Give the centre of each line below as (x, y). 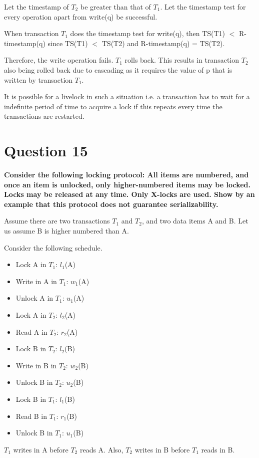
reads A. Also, (101, 449)
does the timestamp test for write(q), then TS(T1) (148, 33)
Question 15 (46, 151)
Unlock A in (34, 298)
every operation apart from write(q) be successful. (81, 16)
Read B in (31, 416)
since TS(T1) (68, 43)
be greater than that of (115, 7)
